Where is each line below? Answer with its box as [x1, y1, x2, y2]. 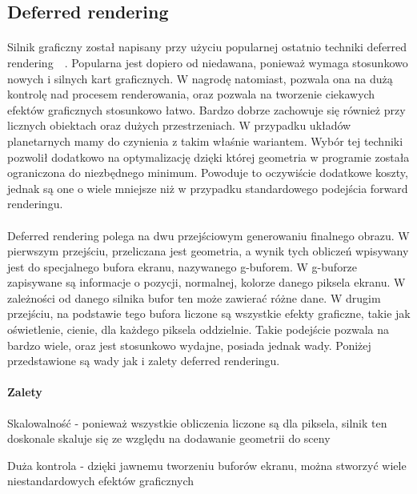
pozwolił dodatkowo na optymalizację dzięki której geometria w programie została [7, 148, 410, 165]
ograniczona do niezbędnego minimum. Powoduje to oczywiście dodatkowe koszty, [7, 164, 408, 181]
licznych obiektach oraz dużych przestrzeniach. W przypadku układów [7, 117, 351, 134]
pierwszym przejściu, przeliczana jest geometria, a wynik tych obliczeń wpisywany [7, 243, 409, 259]
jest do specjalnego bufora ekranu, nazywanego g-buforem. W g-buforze [7, 258, 358, 275]
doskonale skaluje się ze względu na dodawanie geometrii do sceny [7, 430, 331, 447]
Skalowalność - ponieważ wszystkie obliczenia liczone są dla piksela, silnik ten [7, 414, 387, 431]
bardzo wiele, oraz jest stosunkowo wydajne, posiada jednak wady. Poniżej [7, 336, 371, 353]
